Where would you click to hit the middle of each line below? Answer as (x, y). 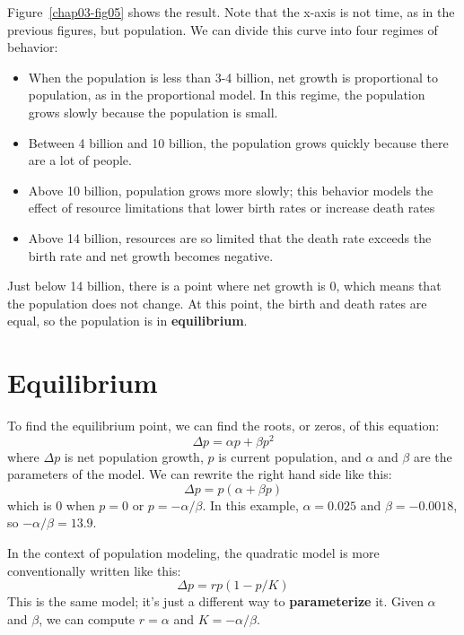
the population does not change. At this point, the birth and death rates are (217, 303)
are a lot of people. (80, 160)
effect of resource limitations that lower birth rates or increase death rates (232, 208)
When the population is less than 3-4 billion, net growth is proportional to (233, 77)
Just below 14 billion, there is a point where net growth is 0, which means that (224, 286)
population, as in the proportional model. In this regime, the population (227, 95)
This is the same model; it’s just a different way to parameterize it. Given (215, 601)
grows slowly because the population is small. (153, 112)
